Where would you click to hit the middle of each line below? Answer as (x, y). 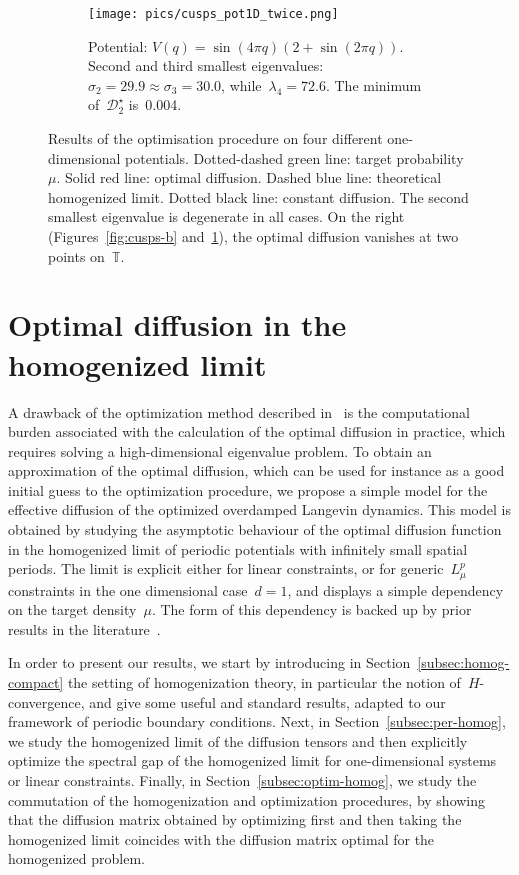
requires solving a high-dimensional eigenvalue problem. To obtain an (220, 450)
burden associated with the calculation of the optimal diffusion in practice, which (257, 431)
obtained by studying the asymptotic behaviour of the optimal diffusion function (255, 529)
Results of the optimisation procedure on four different (215, 138)
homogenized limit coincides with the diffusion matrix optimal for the (221, 838)
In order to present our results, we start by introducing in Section (209, 662)
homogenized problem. (76, 858)
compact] (36, 682)
